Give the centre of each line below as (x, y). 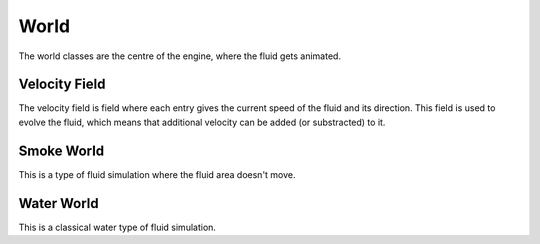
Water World (58, 203)
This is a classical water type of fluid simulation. (117, 227)
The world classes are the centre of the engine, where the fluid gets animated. (180, 56)
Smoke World (61, 150)
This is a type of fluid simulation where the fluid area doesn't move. (157, 174)
